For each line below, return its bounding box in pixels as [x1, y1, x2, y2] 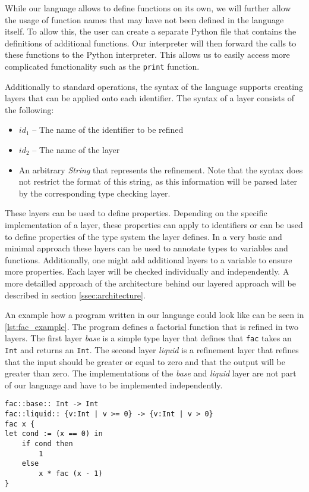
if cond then [21, 440, 73, 449]
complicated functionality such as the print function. [5, 60, 200, 72]
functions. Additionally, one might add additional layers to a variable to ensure [5, 253, 292, 266]
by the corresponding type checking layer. [18, 186, 171, 199]
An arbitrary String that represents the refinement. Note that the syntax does [18, 163, 303, 176]
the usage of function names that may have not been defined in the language [5, 13, 284, 26]
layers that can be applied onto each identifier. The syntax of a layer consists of [5, 92, 294, 104]
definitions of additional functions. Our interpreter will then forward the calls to [5, 36, 297, 49]
